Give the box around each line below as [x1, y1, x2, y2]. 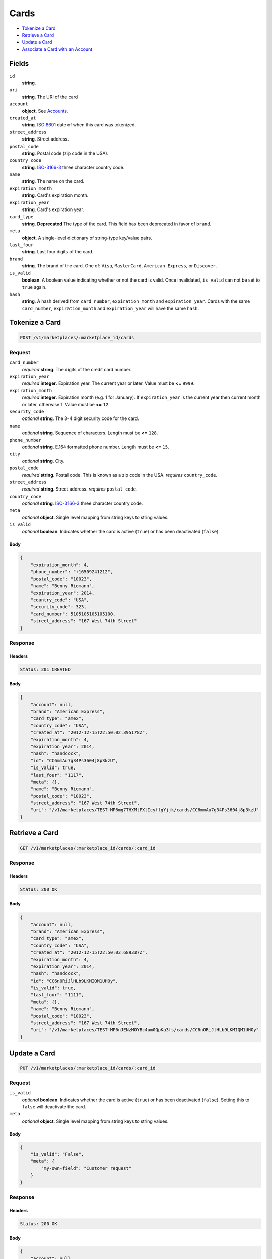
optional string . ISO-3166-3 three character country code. [22, 500, 143, 506]
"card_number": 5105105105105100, [30, 611, 116, 617]
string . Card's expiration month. [22, 192, 89, 198]
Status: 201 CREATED [20, 666, 71, 672]
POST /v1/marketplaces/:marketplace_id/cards [20, 335, 134, 340]
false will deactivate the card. [22, 1103, 87, 1110]
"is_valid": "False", [30, 1151, 84, 1157]
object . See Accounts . [22, 108, 69, 114]
